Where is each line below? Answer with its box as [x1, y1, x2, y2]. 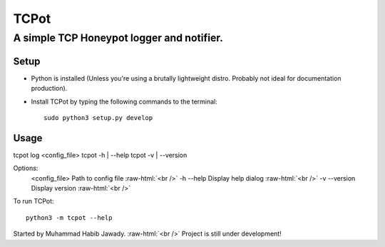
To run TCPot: [13, 197, 54, 206]
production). [31, 84, 68, 93]
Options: [13, 164, 38, 173]
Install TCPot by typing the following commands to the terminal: [31, 97, 217, 106]
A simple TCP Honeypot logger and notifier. [13, 31, 224, 44]
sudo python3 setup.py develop [43, 114, 153, 121]
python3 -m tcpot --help [26, 213, 113, 221]
